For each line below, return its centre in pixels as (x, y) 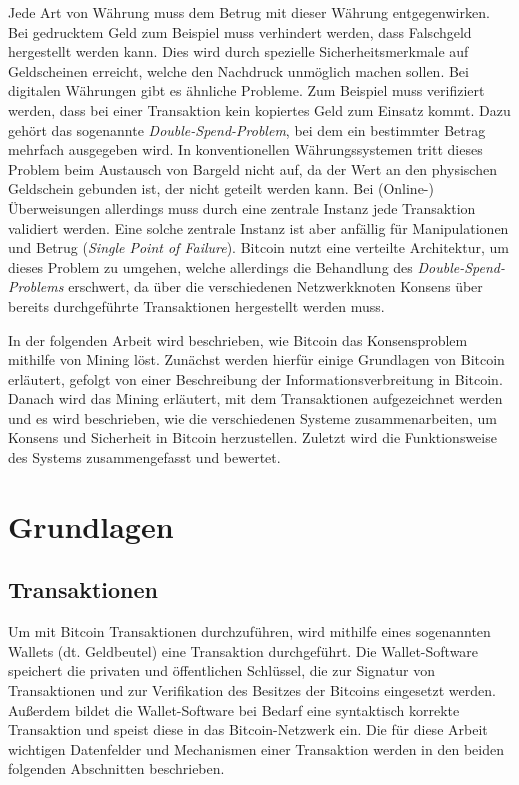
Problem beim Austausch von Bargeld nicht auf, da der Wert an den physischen (252, 168)
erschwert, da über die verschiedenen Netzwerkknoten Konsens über (275, 286)
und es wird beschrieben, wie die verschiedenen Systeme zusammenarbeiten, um (252, 417)
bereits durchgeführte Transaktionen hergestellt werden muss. (196, 305)
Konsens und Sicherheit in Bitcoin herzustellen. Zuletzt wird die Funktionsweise (252, 437)
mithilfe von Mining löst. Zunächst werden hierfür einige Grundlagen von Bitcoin (256, 359)
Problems (36, 286)
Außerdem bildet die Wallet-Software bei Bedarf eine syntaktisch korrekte (234, 709)
